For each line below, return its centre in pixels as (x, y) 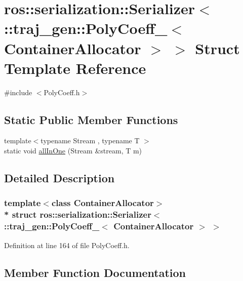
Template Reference (75, 68)
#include (18, 92)
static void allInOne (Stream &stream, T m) (73, 151)
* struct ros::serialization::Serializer (78, 214)
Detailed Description (59, 178)
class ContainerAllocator (103, 203)
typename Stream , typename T (90, 140)
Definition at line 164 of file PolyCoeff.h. (67, 245)
